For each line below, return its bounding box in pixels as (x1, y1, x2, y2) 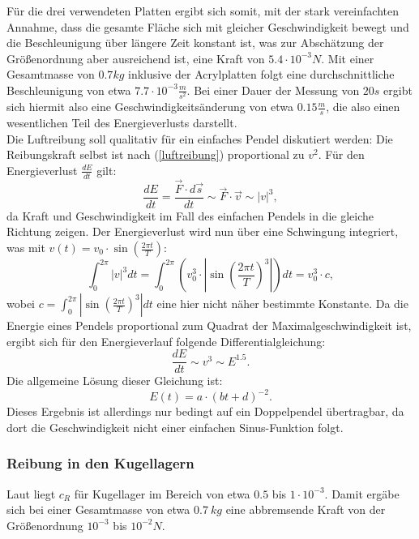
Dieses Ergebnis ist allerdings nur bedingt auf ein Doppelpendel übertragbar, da (6, 403, 404, 420)
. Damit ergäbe (324, 485, 400, 502)
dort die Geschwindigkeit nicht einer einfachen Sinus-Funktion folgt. (6, 418, 344, 435)
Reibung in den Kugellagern (6, 453, 195, 473)
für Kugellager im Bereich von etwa (74, 485, 250, 502)
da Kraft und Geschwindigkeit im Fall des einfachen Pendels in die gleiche (6, 207, 374, 224)
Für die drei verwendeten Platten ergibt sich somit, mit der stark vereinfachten (6, 2, 399, 19)
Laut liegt (6, 485, 56, 502)
